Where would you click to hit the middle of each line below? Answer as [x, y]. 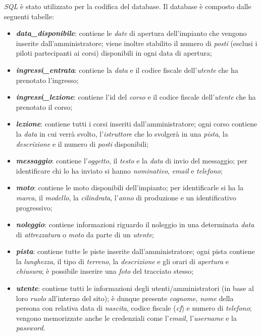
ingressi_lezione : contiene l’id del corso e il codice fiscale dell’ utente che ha [136, 97]
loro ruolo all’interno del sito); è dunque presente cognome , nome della [125, 298]
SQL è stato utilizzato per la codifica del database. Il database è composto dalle [128, 6]
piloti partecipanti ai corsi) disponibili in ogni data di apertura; [114, 53]
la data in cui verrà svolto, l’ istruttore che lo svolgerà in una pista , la [122, 133]
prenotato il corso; [44, 107]
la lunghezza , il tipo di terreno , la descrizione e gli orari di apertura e [122, 261]
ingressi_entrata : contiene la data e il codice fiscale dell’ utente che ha [127, 70]
